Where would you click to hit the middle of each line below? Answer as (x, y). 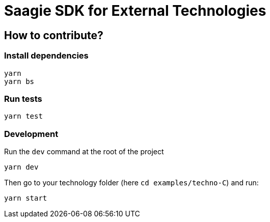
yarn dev (21, 167)
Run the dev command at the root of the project (84, 152)
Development (31, 134)
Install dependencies (46, 56)
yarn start (26, 198)
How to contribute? (54, 35)
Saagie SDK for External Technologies (135, 11)
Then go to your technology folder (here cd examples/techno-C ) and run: (131, 183)
